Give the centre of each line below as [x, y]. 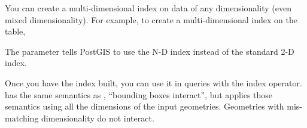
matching [22, 118]
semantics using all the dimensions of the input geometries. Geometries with [145, 106]
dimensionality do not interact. [98, 118]
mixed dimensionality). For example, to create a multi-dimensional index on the [151, 19]
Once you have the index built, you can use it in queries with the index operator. [153, 82]
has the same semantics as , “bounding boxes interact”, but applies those [139, 94]
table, [15, 31]
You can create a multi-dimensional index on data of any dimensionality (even [148, 8]
